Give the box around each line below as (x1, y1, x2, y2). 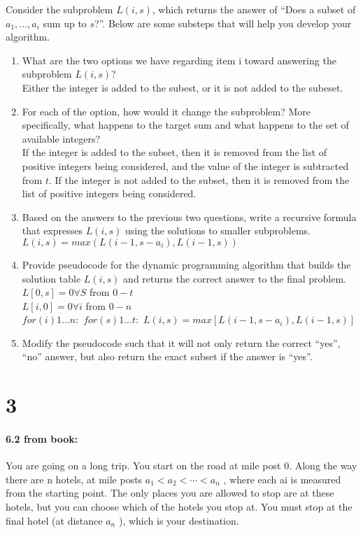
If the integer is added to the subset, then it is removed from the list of (22, 145, 327, 159)
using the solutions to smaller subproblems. (125, 223, 311, 238)
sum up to (43, 15, 87, 30)
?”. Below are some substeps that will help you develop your (94, 15, 352, 30)
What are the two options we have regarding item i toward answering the (22, 52, 336, 67)
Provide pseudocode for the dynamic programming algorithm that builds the (22, 257, 351, 271)
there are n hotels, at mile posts (6, 471, 143, 486)
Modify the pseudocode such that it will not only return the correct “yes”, (22, 335, 341, 350)
